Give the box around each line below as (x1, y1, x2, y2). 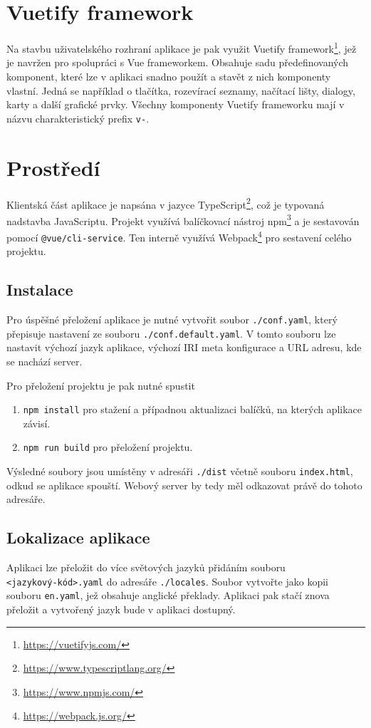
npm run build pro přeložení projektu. (23, 440, 193, 454)
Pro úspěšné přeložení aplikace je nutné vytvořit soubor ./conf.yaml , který (6, 312, 338, 327)
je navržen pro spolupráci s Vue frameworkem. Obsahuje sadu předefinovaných (6, 55, 349, 70)
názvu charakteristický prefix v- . (6, 110, 150, 125)
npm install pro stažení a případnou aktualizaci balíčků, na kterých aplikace (23, 402, 362, 417)
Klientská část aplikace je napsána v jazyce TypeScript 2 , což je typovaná (6, 194, 325, 212)
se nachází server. (6, 354, 83, 369)
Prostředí (6, 152, 100, 182)
